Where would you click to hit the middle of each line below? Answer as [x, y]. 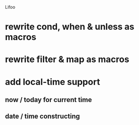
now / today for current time [49, 100]
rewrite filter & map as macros [67, 59]
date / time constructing [43, 116]
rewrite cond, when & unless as [70, 27]
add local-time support [53, 82]
